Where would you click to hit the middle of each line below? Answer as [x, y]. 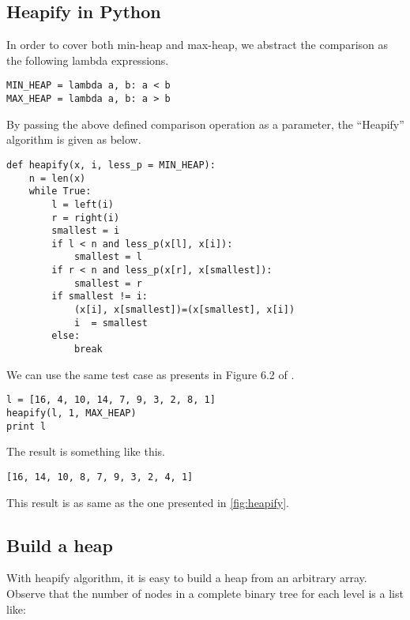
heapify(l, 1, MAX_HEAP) [71, 413]
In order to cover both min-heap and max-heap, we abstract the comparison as [197, 45]
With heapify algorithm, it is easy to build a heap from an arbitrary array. [187, 578]
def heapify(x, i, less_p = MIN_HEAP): [111, 165]
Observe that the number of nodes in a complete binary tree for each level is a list [205, 593]
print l [26, 426]
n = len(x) [57, 178]
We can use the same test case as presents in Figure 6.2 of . [150, 374]
